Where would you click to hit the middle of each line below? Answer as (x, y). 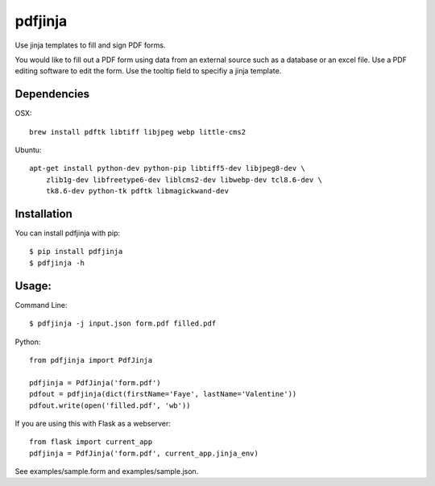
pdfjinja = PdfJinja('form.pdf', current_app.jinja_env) (144, 453)
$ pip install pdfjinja (76, 251)
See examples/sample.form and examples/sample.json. (107, 471)
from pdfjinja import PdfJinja (91, 360)
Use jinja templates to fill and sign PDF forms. (90, 45)
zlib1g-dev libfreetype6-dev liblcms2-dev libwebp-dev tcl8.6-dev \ (184, 180)
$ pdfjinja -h (57, 263)
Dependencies (52, 94)
